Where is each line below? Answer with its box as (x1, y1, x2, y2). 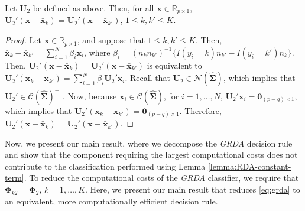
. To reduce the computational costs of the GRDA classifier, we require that (24, 171, 299, 184)
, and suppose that (77, 34, 145, 46)
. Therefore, (179, 104, 222, 116)
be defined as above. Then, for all (33, 2, 154, 14)
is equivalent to (147, 59, 202, 71)
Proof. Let (5, 34, 41, 46)
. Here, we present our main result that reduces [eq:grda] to (85, 183, 300, 196)
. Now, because (62, 89, 117, 102)
